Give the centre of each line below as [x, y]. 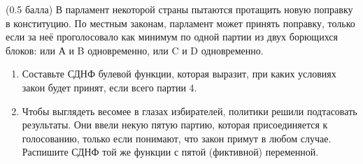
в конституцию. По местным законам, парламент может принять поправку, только [180, 23]
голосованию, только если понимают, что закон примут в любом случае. [177, 138]
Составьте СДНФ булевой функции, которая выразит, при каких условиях [179, 74]
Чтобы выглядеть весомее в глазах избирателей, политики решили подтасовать [190, 111]
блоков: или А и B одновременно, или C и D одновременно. [135, 50]
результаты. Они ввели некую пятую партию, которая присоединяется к [175, 125]
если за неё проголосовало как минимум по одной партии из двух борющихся [172, 37]
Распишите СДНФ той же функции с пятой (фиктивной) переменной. [170, 152]
